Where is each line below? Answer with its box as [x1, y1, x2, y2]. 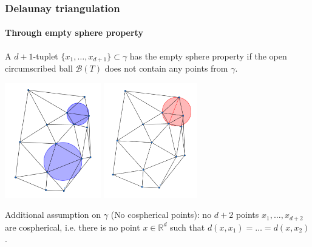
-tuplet [33, 49, 58, 62]
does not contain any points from [104, 62, 228, 75]
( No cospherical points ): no [110, 208, 212, 221]
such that [169, 220, 205, 233]
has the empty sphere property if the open [129, 49, 287, 62]
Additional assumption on [5, 208, 101, 221]
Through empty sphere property [5, 26, 143, 39]
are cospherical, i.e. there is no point [5, 220, 140, 233]
